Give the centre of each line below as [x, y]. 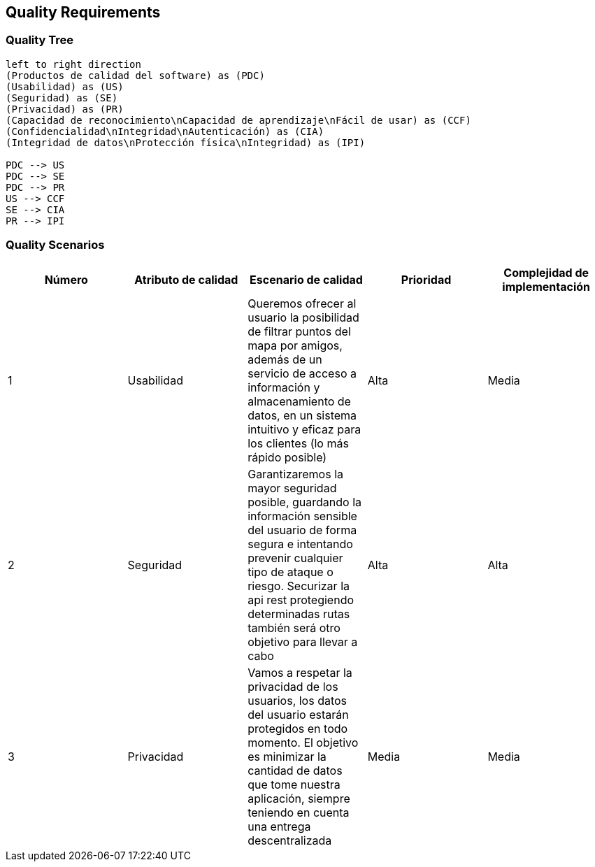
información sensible [302, 516]
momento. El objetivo [303, 742]
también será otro [294, 628]
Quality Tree [40, 40]
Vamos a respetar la [300, 672]
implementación [546, 286]
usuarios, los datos [297, 700]
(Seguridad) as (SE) [62, 98]
